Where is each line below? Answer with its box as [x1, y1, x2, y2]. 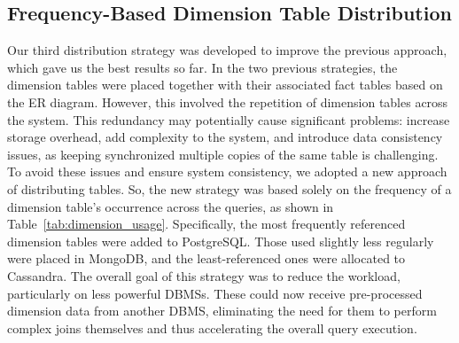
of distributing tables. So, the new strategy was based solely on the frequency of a [7, 179, 452, 198]
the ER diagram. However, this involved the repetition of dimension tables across [7, 92, 448, 111]
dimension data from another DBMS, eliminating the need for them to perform [7, 301, 437, 320]
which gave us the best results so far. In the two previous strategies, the [7, 58, 398, 76]
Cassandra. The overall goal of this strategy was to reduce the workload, [7, 266, 401, 285]
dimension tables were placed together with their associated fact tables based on [7, 75, 443, 94]
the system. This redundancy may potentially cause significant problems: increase [7, 110, 450, 129]
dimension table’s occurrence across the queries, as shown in [7, 197, 334, 215]
